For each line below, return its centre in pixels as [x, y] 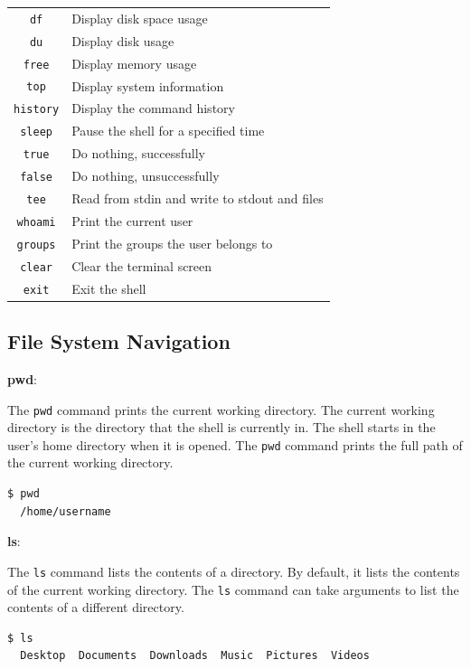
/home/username [66, 511]
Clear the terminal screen [142, 265]
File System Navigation [119, 341]
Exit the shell [109, 288]
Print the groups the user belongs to [172, 243]
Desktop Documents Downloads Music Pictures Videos [195, 656]
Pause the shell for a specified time [168, 131]
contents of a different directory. [96, 607]
